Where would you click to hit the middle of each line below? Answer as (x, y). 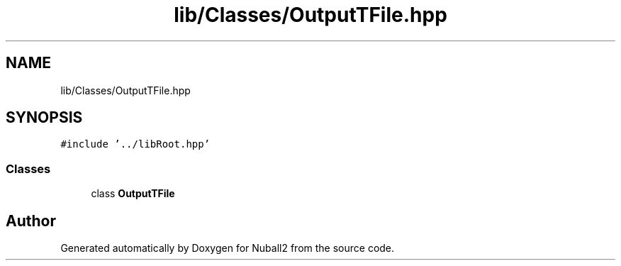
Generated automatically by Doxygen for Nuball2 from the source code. (228, 248)
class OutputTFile (133, 194)
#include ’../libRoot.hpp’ (135, 144)
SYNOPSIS (44, 118)
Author (31, 221)
